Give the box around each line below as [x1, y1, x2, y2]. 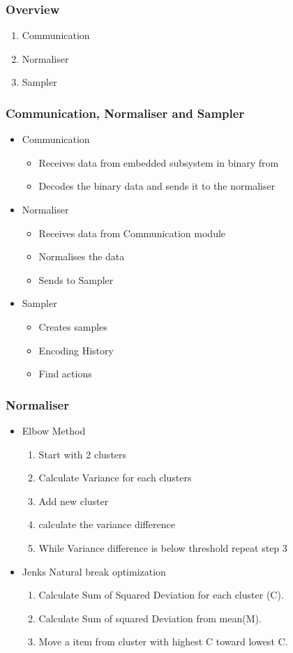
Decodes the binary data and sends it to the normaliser [38, 179, 276, 193]
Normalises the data [38, 249, 125, 264]
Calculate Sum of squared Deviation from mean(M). [38, 610, 262, 625]
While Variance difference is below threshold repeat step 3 [38, 540, 287, 555]
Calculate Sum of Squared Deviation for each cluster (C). [38, 587, 284, 602]
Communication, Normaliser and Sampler [6, 104, 245, 121]
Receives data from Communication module [38, 225, 226, 240]
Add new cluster [38, 493, 109, 508]
